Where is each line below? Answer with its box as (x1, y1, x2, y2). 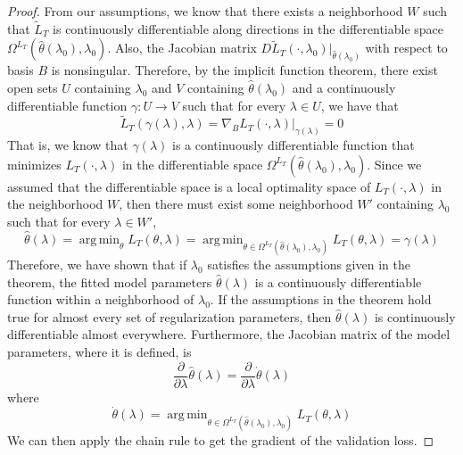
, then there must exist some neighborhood (119, 194, 353, 213)
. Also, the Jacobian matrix (107, 38, 257, 57)
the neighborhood (7, 194, 103, 213)
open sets (7, 79, 58, 96)
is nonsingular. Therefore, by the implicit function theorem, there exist (51, 61, 438, 79)
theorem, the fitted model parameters (7, 272, 212, 291)
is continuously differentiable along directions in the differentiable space (53, 19, 444, 37)
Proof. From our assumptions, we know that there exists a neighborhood (7, 2, 403, 20)
